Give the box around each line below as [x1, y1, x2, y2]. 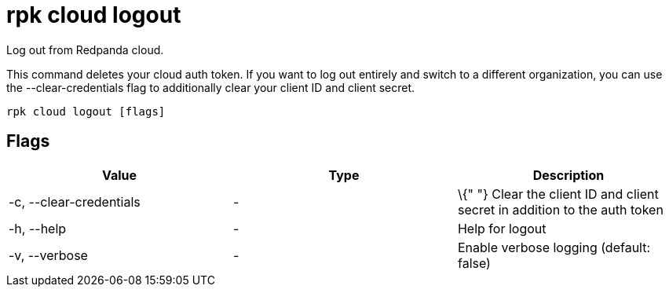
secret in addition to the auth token [457, 201, 664, 218]
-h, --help [9, 220, 67, 236]
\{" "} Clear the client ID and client [457, 185, 659, 202]
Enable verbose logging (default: [457, 239, 651, 255]
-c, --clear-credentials [9, 193, 141, 210]
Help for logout [457, 220, 547, 236]
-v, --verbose [9, 247, 88, 263]
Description [532, 167, 605, 183]
